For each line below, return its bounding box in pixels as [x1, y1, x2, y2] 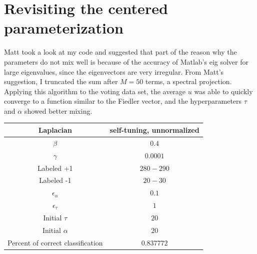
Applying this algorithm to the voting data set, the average [4, 86, 186, 96]
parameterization [4, 18, 123, 38]
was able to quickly [194, 86, 253, 96]
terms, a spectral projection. [145, 76, 232, 87]
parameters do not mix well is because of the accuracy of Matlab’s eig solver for [4, 56, 248, 67]
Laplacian [38, 124, 72, 135]
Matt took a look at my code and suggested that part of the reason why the [4, 47, 237, 57]
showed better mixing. [24, 105, 92, 116]
